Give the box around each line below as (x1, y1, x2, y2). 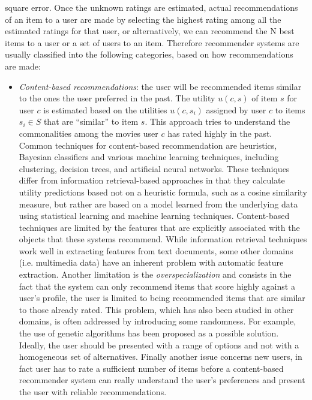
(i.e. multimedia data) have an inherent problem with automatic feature (19, 256, 284, 269)
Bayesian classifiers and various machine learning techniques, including (19, 151, 279, 163)
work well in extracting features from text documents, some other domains (19, 244, 293, 257)
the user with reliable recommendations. (19, 386, 167, 398)
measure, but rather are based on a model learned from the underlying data (19, 197, 298, 210)
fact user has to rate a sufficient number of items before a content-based (19, 362, 284, 374)
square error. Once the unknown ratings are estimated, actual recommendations (5, 1, 298, 13)
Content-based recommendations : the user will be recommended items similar (19, 80, 302, 92)
